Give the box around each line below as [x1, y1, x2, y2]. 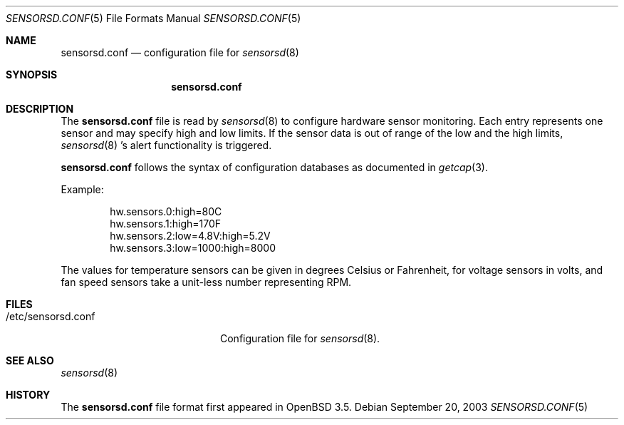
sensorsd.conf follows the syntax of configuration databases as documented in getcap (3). [61, 161, 489, 173]
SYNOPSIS [6, 68, 58, 81]
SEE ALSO [6, 354, 54, 367]
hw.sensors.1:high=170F [110, 217, 222, 230]
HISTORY [6, 389, 51, 401]
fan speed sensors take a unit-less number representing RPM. [61, 276, 352, 288]
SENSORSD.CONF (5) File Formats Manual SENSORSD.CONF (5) [6, 12, 301, 24]
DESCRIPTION [6, 103, 74, 115]
